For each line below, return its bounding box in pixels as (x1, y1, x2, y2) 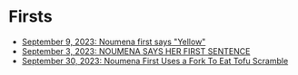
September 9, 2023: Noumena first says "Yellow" (21, 36, 206, 47)
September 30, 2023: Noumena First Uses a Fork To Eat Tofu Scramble (21, 55, 289, 66)
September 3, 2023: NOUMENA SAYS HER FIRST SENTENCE (21, 45, 251, 56)
